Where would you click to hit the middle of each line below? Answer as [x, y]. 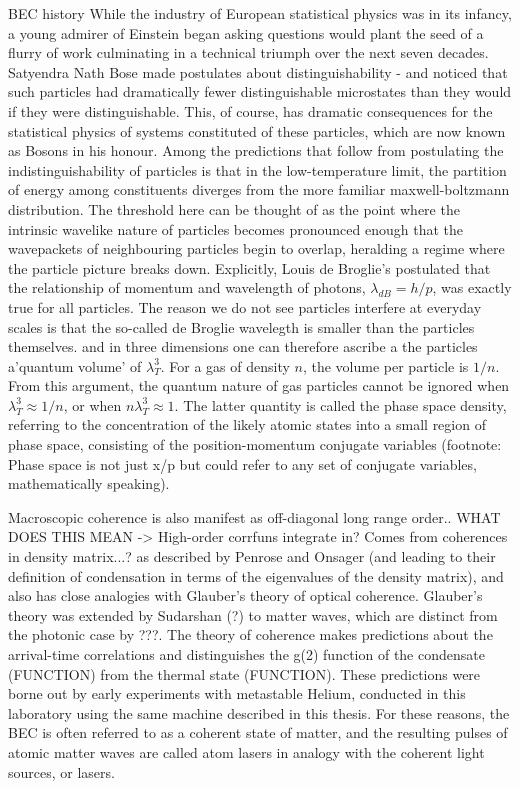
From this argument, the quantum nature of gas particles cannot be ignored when [259, 385]
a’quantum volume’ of [75, 365]
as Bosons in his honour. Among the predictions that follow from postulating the [256, 150]
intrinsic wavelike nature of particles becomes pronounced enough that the [235, 228]
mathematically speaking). [89, 483]
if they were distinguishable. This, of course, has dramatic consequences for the [250, 110]
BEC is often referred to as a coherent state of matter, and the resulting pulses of [258, 732]
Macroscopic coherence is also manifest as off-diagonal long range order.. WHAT [254, 516]
